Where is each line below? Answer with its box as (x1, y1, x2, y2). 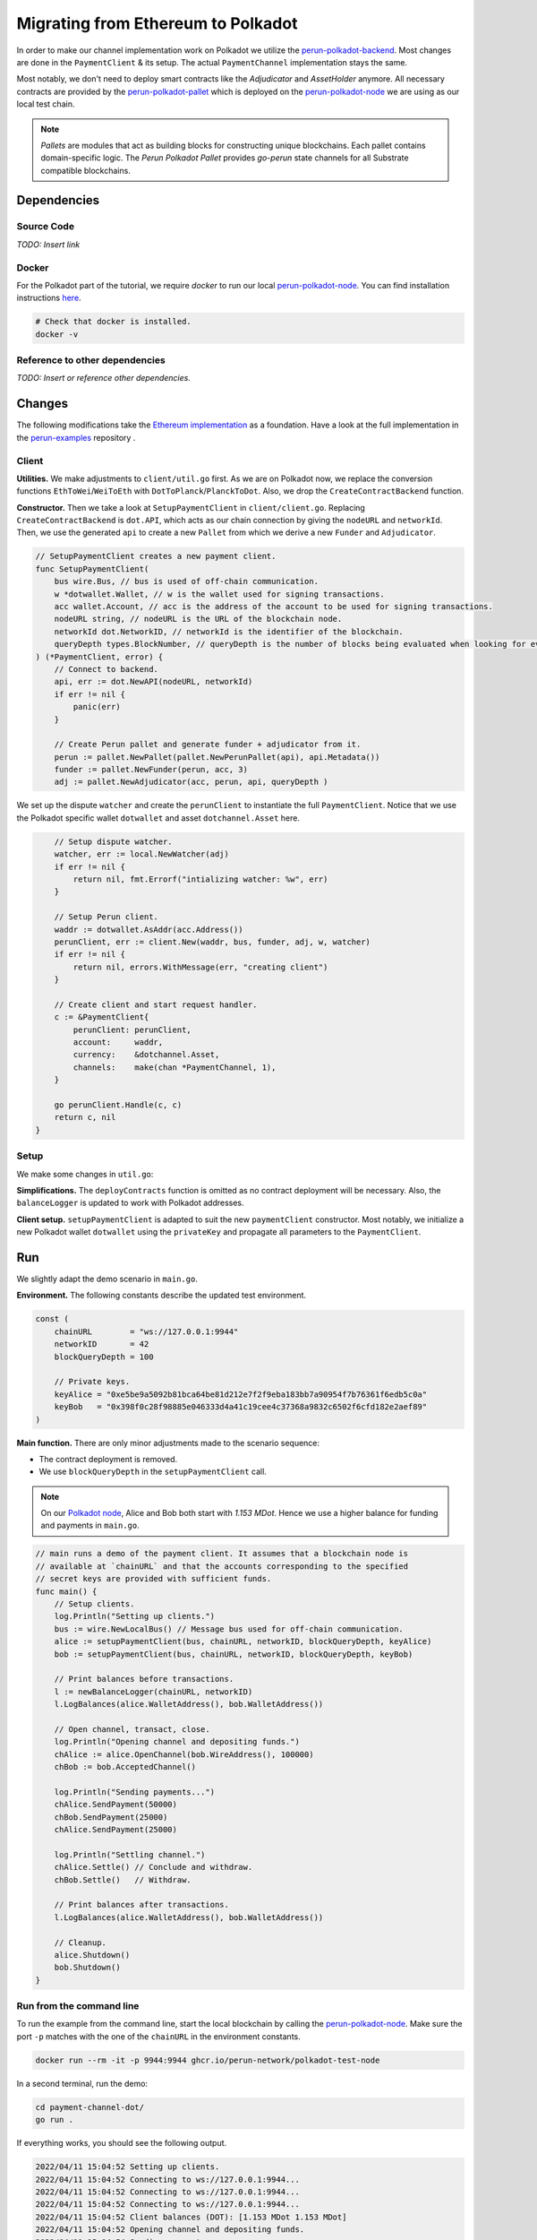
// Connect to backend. (54, 664, 158, 674)
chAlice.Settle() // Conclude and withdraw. (54, 1862, 253, 1873)
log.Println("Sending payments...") (54, 1787, 215, 1796)
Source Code (16, 220, 75, 233)
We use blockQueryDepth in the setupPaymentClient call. (38, 1466, 268, 1478)
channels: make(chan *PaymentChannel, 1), (72, 1062, 277, 1073)
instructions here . (16, 292, 81, 304)
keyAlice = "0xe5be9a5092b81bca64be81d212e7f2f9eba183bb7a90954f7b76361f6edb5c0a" (54, 1389, 428, 1400)
